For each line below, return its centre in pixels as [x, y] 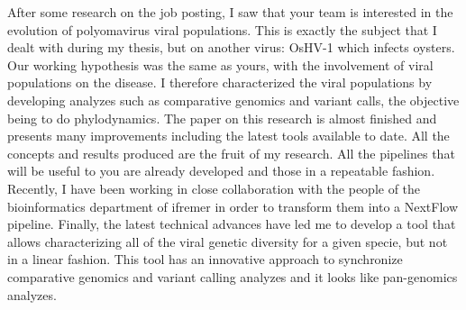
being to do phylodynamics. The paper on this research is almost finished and [222, 118]
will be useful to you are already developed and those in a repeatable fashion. [221, 171]
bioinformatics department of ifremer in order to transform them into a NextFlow [233, 206]
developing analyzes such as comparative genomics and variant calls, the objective [233, 100]
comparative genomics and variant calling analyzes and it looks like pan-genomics [233, 276]
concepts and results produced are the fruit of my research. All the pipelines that [231, 153]
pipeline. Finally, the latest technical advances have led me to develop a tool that [232, 224]
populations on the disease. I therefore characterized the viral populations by [220, 82]
